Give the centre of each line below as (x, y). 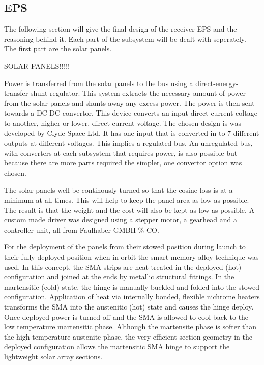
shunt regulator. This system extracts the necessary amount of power (138, 93)
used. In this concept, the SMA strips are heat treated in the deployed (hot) (123, 266)
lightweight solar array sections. (53, 357)
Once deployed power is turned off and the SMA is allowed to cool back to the (126, 316)
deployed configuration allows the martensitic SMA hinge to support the (117, 346)
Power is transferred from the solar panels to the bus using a (99, 83)
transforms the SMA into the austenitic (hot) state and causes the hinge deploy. (129, 307)
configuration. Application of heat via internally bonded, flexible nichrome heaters (132, 297)
